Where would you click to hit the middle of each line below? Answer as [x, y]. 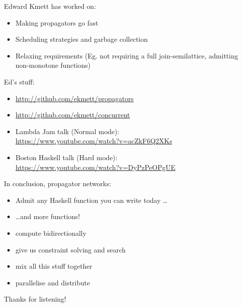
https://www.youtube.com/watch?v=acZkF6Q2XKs [94, 141]
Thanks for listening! [35, 299]
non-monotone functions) [53, 65]
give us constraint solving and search [71, 249]
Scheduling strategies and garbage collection [82, 39]
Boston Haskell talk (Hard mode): [66, 157]
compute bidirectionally [51, 233]
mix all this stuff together [54, 266]
